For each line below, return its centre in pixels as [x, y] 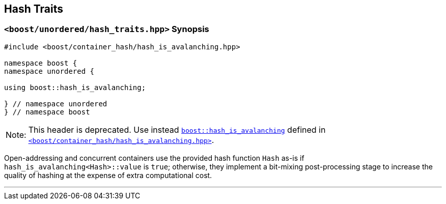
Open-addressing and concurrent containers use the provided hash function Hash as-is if [154, 158]
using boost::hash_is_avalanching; [75, 87]
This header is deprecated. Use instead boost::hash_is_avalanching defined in [177, 129]
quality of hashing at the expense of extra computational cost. [108, 175]
